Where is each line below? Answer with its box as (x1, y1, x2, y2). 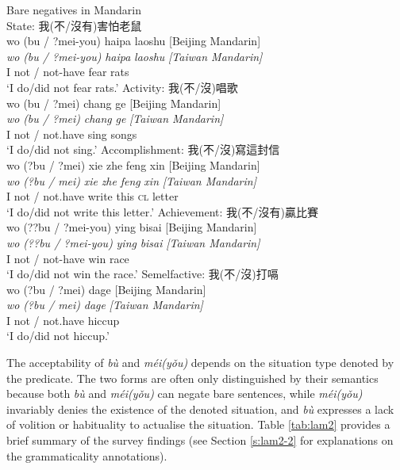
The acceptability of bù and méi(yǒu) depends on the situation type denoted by (6, 354, 394, 371)
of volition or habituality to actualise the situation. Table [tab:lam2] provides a (6, 416, 390, 433)
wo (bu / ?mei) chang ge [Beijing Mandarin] (6, 94, 221, 111)
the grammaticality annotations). (6, 447, 167, 464)
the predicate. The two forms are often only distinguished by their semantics (6, 369, 379, 386)
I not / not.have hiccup (6, 311, 120, 328)
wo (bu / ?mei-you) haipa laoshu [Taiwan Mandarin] (6, 48, 263, 64)
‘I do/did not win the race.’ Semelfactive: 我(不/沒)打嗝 (6, 266, 279, 282)
